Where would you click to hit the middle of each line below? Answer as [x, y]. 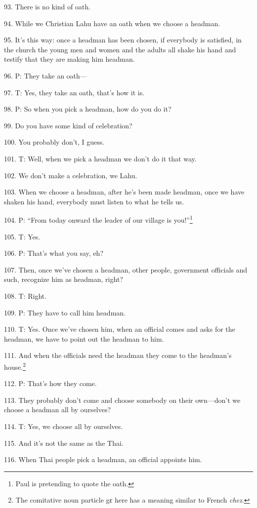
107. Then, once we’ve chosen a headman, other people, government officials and [126, 269]
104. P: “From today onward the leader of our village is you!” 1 [98, 219]
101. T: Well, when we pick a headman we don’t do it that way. [100, 158]
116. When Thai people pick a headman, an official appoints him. [103, 459]
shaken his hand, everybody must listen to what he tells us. [94, 201]
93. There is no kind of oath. [47, 6]
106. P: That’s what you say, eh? [54, 253]
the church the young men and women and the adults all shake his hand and [120, 49]
